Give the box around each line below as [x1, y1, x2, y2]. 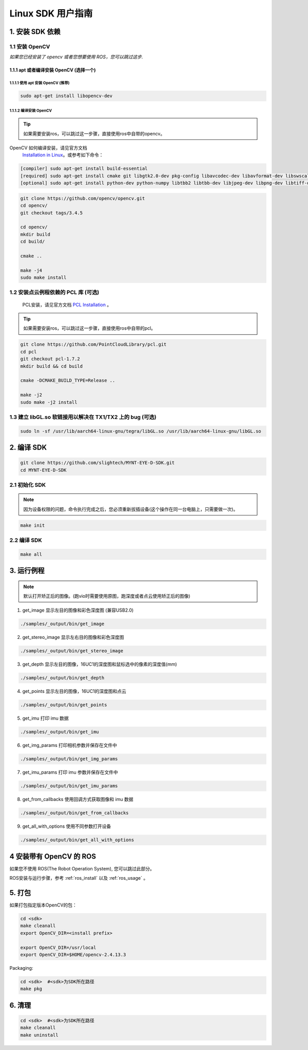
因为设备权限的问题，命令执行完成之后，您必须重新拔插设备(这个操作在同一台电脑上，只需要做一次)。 [23, 506, 238, 512]
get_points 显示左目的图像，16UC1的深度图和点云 [22, 688, 127, 695]
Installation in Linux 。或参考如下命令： [22, 152, 104, 158]
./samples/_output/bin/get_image [20, 621, 105, 627]
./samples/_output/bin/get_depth [20, 675, 105, 681]
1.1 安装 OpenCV [9, 43, 50, 50]
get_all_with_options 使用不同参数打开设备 [22, 823, 111, 829]
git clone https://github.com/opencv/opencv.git [20, 195, 145, 201]
